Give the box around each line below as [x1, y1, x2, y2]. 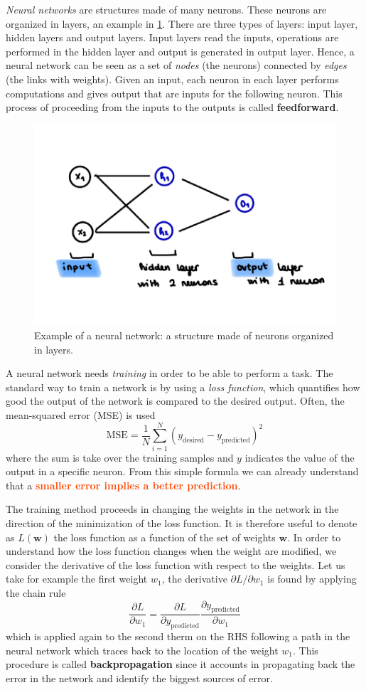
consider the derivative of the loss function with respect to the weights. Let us [6, 557, 345, 572]
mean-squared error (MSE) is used [6, 407, 156, 422]
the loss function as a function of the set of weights [53, 529, 276, 544]
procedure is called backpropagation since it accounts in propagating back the [6, 657, 355, 672]
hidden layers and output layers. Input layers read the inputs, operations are [6, 30, 339, 45]
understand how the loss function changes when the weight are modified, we [6, 543, 337, 558]
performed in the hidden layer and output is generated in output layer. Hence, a [6, 43, 355, 58]
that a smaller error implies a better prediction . [6, 477, 241, 492]
